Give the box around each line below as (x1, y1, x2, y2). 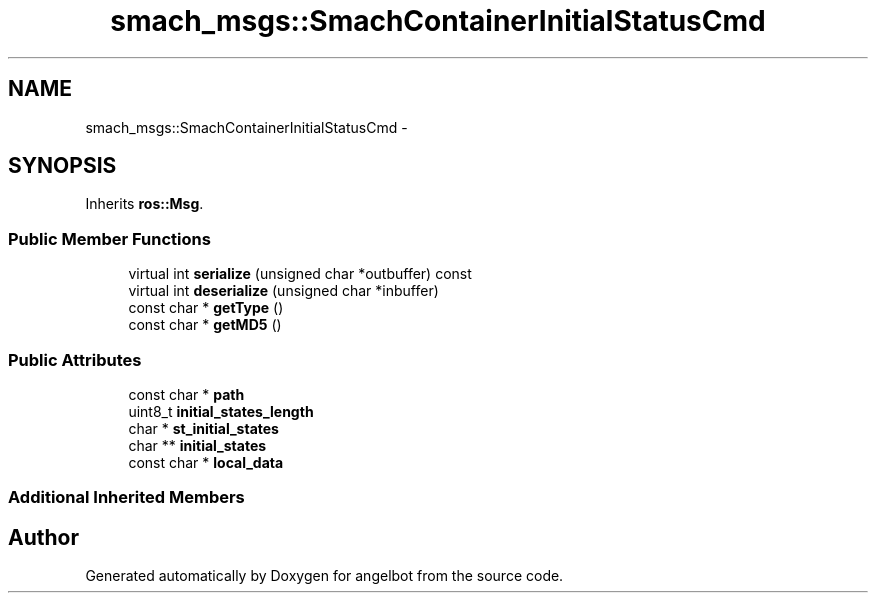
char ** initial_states (128, 436, 267, 454)
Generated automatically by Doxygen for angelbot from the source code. (85, 567, 564, 585)
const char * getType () (128, 299, 284, 317)
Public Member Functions (8, 228, 211, 249)
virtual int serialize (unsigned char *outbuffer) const (128, 265, 472, 283)
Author (8, 524, 79, 550)
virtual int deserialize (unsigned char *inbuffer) (128, 282, 439, 300)
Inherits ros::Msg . (85, 195, 204, 213)
